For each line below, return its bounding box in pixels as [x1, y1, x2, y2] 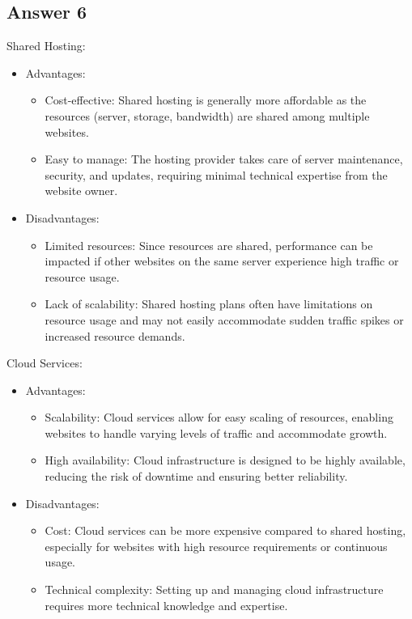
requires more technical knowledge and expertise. [45, 596, 288, 613]
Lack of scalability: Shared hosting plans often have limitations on [45, 295, 373, 312]
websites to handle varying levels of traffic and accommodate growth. [45, 424, 388, 441]
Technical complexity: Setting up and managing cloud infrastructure [45, 581, 384, 598]
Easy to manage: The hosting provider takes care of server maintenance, [45, 151, 403, 167]
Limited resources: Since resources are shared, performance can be [45, 236, 373, 253]
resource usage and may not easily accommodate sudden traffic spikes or [45, 311, 404, 328]
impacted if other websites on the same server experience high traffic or [45, 252, 399, 269]
